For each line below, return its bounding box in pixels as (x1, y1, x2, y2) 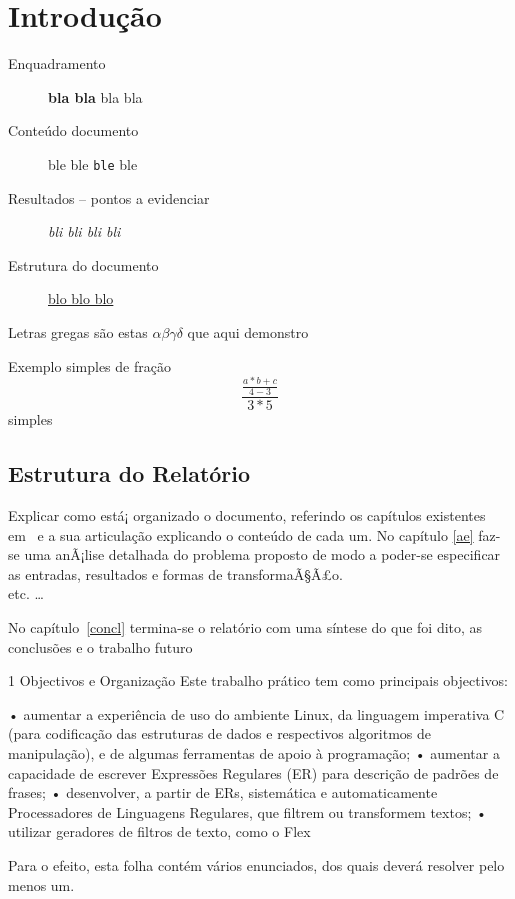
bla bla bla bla (48, 86, 143, 107)
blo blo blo (48, 288, 114, 309)
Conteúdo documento (8, 120, 139, 141)
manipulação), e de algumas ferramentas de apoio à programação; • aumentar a (8, 743, 500, 764)
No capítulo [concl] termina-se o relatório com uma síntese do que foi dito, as (8, 617, 483, 638)
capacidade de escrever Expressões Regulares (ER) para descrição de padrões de (8, 762, 499, 783)
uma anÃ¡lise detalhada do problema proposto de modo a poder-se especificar (24, 544, 501, 565)
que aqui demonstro (187, 321, 309, 342)
